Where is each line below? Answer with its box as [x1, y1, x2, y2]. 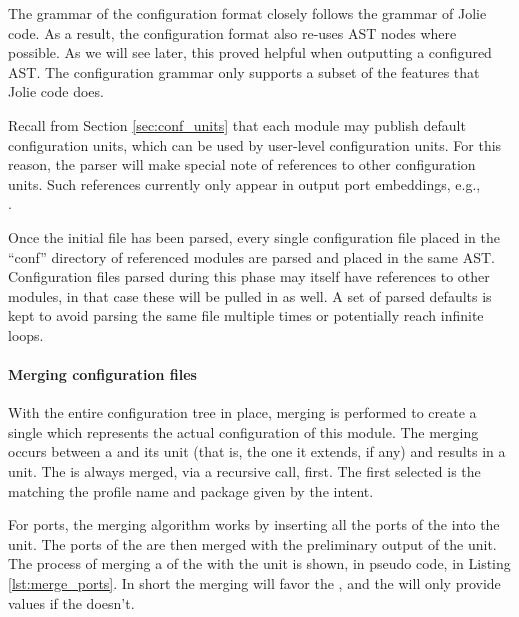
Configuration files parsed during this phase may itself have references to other [8, 266, 490, 287]
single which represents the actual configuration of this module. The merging [8, 421, 479, 442]
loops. [8, 324, 44, 345]
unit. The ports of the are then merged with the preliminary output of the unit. [8, 533, 497, 554]
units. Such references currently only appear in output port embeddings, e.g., [8, 173, 481, 194]
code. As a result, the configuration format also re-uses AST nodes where [8, 22, 457, 43]
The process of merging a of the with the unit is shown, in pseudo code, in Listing [8, 553, 511, 574]
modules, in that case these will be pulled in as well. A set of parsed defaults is [8, 285, 492, 306]
